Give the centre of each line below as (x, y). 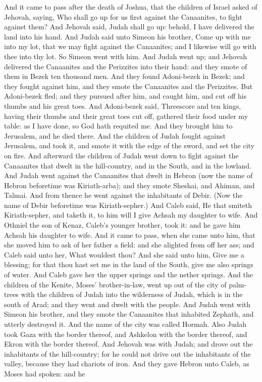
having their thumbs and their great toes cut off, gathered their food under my (126, 116)
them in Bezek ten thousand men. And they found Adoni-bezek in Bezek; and (124, 76)
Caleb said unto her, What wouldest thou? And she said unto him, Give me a (124, 254)
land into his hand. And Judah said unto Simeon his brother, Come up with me (127, 36)
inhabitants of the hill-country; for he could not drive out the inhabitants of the (127, 353)
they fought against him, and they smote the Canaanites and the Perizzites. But (128, 86)
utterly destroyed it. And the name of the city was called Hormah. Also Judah (125, 324)
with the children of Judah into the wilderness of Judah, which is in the (132, 294)
